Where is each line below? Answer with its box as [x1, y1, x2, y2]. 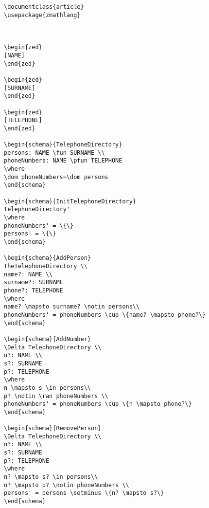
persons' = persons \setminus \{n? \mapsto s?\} [4, 490, 164, 497]
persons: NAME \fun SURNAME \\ [4, 149, 105, 156]
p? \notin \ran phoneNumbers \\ [4, 392, 108, 399]
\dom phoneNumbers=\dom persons [4, 173, 108, 181]
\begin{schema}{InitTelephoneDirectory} [4, 198, 137, 205]
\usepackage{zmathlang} [4, 11, 81, 18]
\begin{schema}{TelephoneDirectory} [4, 141, 122, 148]
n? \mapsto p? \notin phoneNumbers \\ [4, 481, 129, 489]
